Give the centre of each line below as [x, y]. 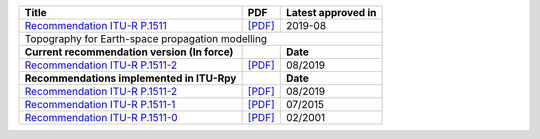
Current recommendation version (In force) [129, 52]
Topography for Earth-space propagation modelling [146, 38]
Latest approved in [331, 12]
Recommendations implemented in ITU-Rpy [130, 78]
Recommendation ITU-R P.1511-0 [101, 117]
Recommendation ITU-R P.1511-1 [100, 104]
